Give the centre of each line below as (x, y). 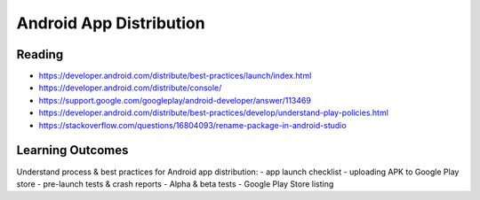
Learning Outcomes (72, 150)
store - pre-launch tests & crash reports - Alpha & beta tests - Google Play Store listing (175, 184)
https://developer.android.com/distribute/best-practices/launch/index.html (175, 76)
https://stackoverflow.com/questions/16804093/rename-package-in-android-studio (192, 125)
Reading (40, 54)
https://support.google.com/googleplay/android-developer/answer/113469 (175, 100)
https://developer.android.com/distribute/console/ (130, 88)
